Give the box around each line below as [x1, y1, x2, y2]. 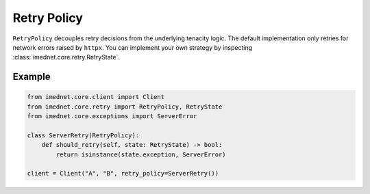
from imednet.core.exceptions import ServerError [27, 113, 197, 120]
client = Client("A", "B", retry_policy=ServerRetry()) [27, 169, 219, 178]
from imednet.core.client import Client [27, 93, 164, 101]
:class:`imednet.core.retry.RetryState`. [12, 53, 120, 61]
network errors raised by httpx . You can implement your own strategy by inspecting [12, 43, 253, 51]
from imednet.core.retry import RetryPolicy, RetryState [27, 102, 223, 111]
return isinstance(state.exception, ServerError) [56, 150, 226, 158]
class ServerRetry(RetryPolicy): [27, 131, 140, 139]
